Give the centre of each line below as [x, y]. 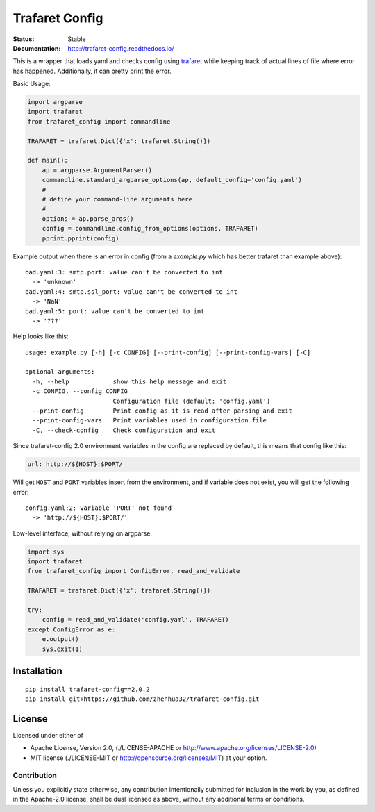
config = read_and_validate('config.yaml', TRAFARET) [135, 620]
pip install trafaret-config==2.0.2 [87, 689]
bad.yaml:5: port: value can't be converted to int [115, 311]
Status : [24, 39]
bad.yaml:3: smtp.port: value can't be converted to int [124, 272]
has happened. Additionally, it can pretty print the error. [92, 71]
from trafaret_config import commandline [99, 121]
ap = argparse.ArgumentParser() [97, 170]
